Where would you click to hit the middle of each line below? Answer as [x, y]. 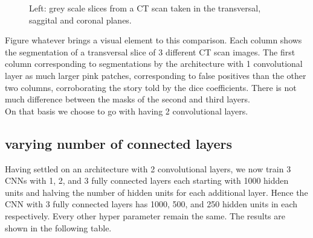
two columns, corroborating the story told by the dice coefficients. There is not [151, 87]
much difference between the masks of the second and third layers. [127, 99]
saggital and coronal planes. [80, 20]
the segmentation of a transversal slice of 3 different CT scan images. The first [150, 52]
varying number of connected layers [119, 143]
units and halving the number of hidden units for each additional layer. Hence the [156, 192]
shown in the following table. [58, 227]
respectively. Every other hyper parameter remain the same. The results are [145, 215]
